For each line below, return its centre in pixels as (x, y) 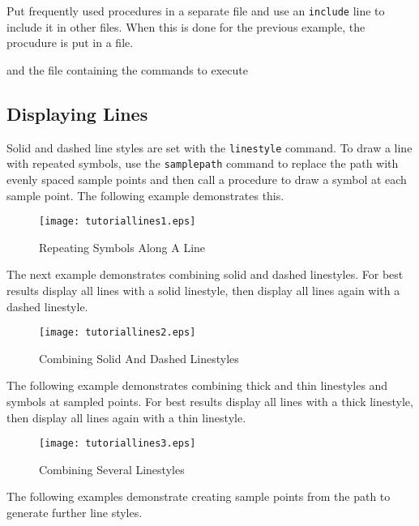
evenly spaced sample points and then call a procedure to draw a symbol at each (207, 179)
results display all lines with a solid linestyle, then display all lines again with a (203, 290)
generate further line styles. (75, 513)
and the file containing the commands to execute (127, 69)
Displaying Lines (77, 113)
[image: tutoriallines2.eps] (118, 333)
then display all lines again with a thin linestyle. (126, 417)
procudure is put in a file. (70, 43)
